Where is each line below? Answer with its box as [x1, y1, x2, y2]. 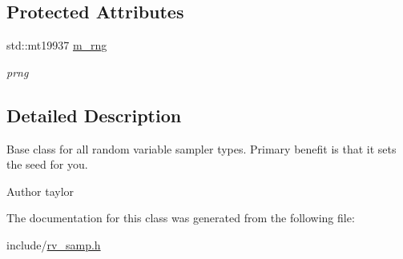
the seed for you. [6, 156, 88, 173]
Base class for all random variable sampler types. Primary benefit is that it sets [6, 140, 397, 157]
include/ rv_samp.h [6, 236, 101, 253]
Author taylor [6, 182, 75, 199]
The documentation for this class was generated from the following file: [6, 209, 355, 226]
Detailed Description [6, 102, 182, 127]
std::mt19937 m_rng [6, 37, 107, 54]
